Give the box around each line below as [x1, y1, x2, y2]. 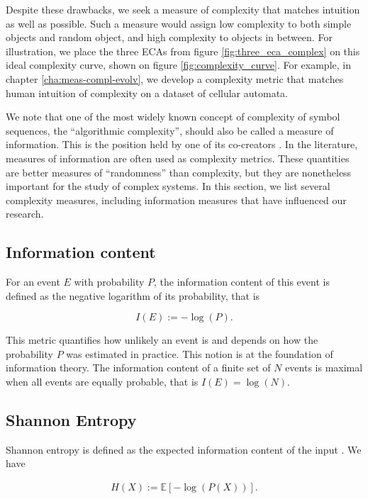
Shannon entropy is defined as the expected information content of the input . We [6, 442, 362, 456]
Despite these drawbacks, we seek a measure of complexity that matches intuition [6, 2, 360, 16]
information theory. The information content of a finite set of [6, 360, 271, 375]
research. [6, 206, 44, 221]
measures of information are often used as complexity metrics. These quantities [6, 150, 350, 165]
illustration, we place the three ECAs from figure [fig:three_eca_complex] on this [6, 43, 360, 58]
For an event [6, 274, 60, 289]
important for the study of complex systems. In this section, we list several [6, 179, 330, 194]
